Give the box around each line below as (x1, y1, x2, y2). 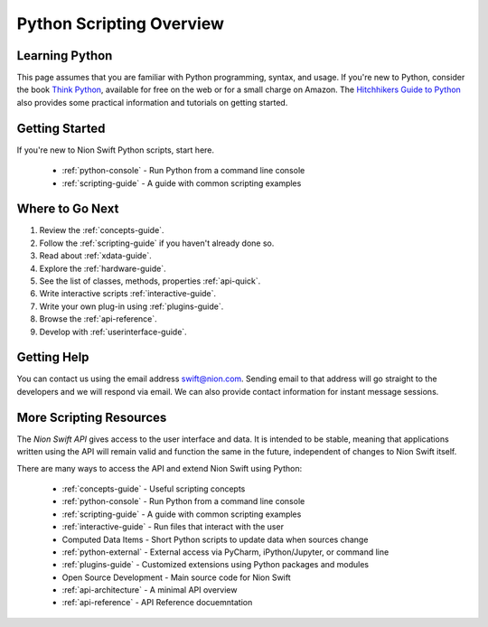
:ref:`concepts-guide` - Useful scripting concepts (61, 483, 246, 494)
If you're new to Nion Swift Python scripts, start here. (16, 145, 215, 155)
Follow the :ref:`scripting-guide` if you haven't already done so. (39, 238, 275, 248)
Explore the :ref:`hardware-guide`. (39, 263, 166, 274)
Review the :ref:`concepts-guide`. (39, 225, 164, 236)
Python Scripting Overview (16, 14, 225, 33)
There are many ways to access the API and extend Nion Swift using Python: (16, 463, 303, 473)
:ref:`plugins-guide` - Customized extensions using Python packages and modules (61, 559, 370, 570)
